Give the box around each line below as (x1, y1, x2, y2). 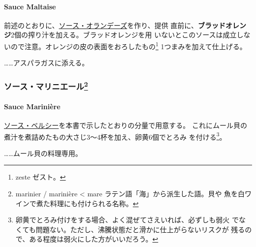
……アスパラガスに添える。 (4, 58, 89, 68)
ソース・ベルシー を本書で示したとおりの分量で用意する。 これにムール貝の (4, 120, 247, 130)
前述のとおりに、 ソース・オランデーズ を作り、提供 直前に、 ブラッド (4, 20, 225, 30)
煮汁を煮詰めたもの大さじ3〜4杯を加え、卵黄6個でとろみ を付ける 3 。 (4, 130, 226, 142)
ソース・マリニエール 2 (4, 79, 88, 93)
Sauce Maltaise (4, 1, 56, 11)
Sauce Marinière (4, 101, 61, 111)
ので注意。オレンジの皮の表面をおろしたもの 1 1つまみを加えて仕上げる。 (10, 39, 247, 51)
